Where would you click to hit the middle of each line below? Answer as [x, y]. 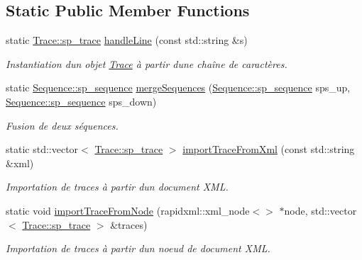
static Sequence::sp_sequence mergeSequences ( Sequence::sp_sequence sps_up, [178, 87]
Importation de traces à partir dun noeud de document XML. [138, 248]
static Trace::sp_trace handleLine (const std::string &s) [127, 40]
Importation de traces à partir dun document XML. [117, 187]
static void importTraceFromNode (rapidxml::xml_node [128, 210]
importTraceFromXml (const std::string [269, 149]
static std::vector [42, 149]
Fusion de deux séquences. [62, 125]
